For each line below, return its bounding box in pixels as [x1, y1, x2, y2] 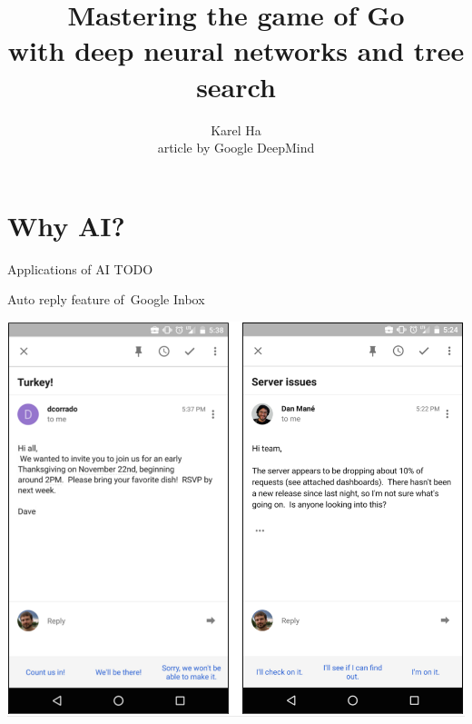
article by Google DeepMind [157, 138, 315, 157]
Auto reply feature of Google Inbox [7, 290, 205, 309]
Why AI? [7, 206, 125, 243]
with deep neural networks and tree [7, 32, 465, 69]
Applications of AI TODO [7, 259, 153, 278]
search [196, 67, 276, 104]
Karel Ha [211, 120, 261, 139]
